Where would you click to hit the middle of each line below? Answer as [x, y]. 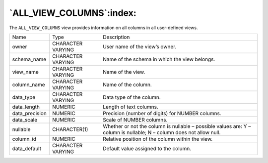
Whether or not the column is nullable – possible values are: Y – [177, 126]
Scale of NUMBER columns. [135, 120]
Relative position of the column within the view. [158, 139]
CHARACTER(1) [70, 129]
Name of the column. [127, 84]
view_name [26, 72]
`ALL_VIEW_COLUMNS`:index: [73, 13]
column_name [29, 84]
